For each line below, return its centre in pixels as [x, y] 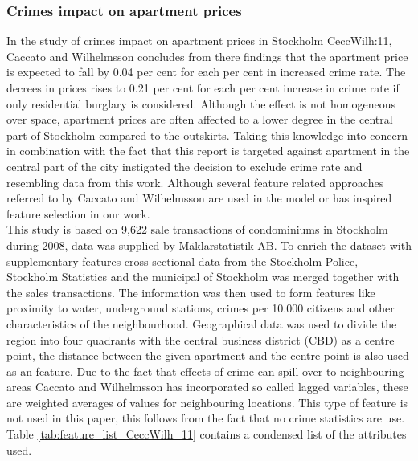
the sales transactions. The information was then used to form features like [191, 292]
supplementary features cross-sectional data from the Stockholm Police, [182, 261]
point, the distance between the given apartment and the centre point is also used [208, 355]
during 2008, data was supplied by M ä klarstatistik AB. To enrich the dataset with [209, 245]
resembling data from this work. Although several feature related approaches [195, 182]
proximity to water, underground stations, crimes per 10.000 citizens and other [201, 308]
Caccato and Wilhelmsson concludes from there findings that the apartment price [207, 56]
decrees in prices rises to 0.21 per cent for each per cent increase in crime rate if [203, 88]
